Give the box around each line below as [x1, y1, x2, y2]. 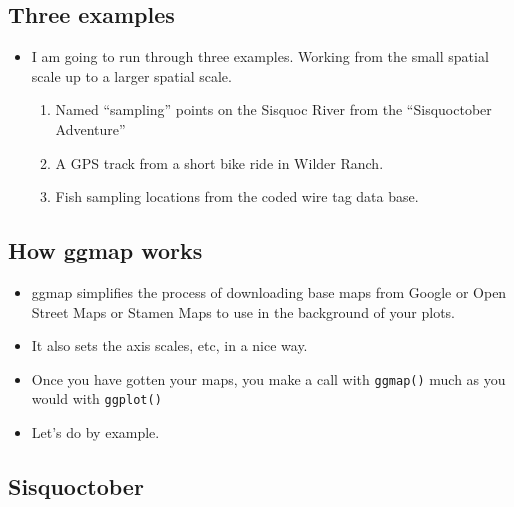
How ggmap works [8, 235, 203, 266]
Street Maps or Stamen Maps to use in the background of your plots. [31, 301, 456, 322]
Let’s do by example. [31, 422, 160, 443]
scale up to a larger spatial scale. [31, 65, 232, 86]
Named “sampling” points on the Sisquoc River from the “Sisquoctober [55, 99, 492, 120]
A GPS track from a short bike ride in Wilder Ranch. [55, 152, 384, 173]
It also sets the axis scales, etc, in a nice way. [31, 335, 308, 356]
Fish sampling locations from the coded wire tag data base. [55, 186, 419, 207]
